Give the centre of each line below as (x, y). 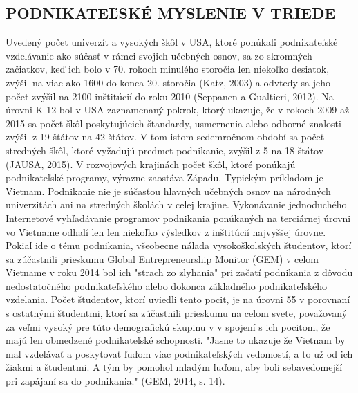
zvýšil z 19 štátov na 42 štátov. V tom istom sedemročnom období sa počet (165, 137)
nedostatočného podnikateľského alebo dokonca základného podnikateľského (167, 285)
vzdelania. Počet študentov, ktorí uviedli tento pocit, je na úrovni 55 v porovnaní (178, 299)
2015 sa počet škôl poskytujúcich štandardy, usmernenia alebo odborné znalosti (173, 123)
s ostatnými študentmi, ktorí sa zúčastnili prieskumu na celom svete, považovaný (177, 313)
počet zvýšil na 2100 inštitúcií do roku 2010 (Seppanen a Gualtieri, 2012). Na (170, 96)
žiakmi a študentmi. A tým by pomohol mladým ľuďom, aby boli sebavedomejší (174, 367)
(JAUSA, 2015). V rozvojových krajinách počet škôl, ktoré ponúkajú (151, 164)
